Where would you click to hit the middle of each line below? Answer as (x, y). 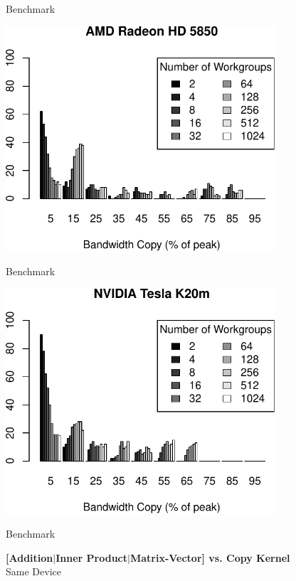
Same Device (33, 571)
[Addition (30, 557)
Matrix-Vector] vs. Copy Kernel (210, 557)
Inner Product (91, 557)
